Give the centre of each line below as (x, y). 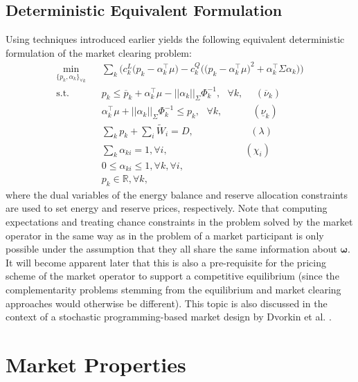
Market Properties (96, 364)
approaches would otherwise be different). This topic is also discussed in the (167, 303)
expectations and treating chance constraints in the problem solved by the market (179, 222)
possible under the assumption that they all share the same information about (171, 249)
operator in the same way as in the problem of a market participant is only (165, 235)
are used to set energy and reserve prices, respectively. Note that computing (167, 208)
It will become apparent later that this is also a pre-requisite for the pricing (166, 262)
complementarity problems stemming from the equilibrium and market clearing (173, 289)
